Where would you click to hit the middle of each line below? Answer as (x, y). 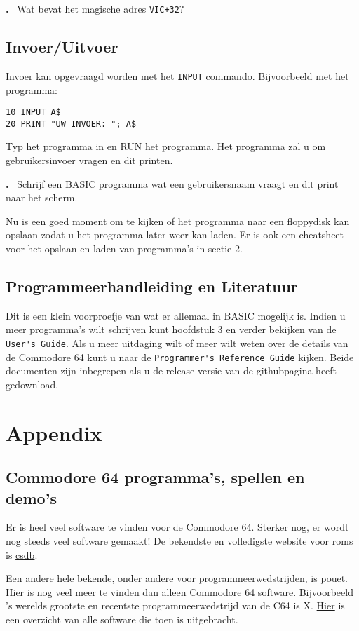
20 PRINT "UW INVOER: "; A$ (71, 124)
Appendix (54, 432)
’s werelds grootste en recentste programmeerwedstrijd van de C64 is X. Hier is (175, 605)
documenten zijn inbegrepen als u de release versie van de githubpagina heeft (171, 371)
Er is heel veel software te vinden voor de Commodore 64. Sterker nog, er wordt (177, 527)
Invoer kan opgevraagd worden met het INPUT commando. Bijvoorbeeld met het (177, 75)
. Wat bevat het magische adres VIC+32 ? (95, 8)
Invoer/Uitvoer (62, 47)
